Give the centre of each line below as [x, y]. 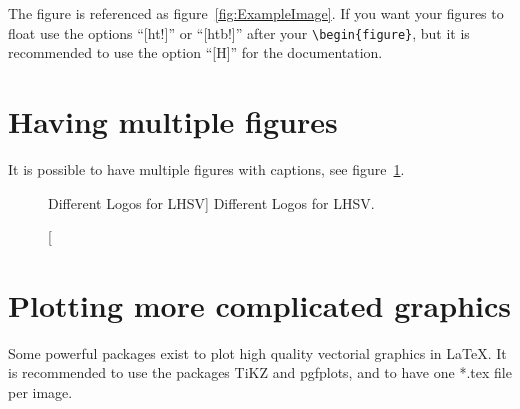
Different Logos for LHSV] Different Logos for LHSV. [211, 202]
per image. [40, 392]
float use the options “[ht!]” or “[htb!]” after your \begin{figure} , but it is [239, 32]
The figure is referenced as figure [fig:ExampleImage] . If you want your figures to [256, 13]
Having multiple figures [173, 121]
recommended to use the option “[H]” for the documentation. [195, 52]
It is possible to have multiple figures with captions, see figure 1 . [206, 168]
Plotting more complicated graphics [259, 304]
